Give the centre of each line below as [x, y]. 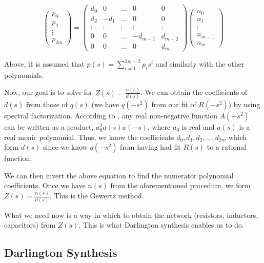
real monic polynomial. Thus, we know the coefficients [89, 137]
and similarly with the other [200, 64]
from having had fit [150, 147]
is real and [198, 127]
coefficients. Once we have [45, 185]
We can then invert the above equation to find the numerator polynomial [119, 175]
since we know [65, 147]
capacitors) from [30, 225]
